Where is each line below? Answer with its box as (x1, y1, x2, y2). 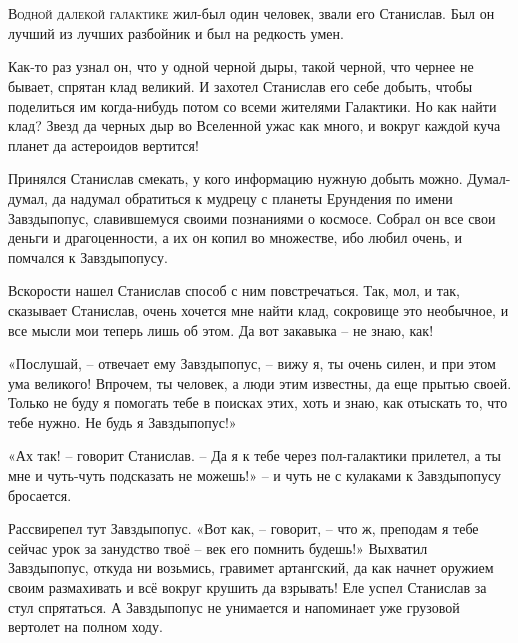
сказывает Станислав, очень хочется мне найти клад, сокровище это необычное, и (8, 299, 509, 320)
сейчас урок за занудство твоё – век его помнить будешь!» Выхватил (8, 537, 428, 558)
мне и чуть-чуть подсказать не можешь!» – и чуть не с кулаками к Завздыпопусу (8, 465, 502, 486)
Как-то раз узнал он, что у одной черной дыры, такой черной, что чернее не (8, 56, 474, 77)
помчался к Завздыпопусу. (8, 246, 168, 267)
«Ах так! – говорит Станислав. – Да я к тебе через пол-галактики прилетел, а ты (8, 445, 501, 466)
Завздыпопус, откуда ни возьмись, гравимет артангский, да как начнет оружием (8, 557, 494, 578)
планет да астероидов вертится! (8, 134, 199, 155)
